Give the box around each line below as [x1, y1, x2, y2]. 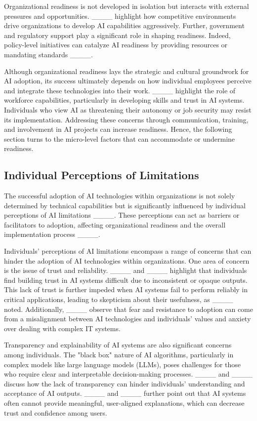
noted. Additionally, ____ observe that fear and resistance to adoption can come [4, 304, 253, 314]
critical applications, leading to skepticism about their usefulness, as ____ [4, 294, 233, 305]
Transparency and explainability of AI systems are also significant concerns [4, 340, 232, 350]
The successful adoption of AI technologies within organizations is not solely [4, 191, 235, 201]
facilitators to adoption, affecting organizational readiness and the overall [4, 219, 226, 230]
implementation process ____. [4, 229, 100, 239]
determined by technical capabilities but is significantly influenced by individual [4, 200, 246, 210]
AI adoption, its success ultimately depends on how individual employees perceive [4, 76, 252, 86]
